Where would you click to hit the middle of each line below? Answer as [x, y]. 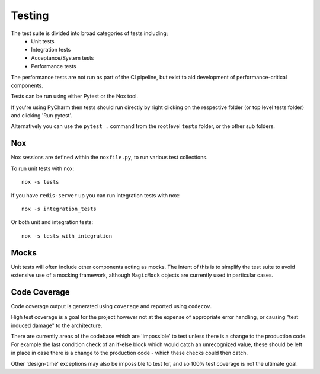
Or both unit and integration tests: [52, 222]
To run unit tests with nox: [42, 168]
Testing [30, 15]
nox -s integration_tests [59, 209]
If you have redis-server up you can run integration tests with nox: [95, 195]
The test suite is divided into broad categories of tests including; [89, 33]
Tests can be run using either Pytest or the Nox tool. [75, 96]
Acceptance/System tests [63, 58]
